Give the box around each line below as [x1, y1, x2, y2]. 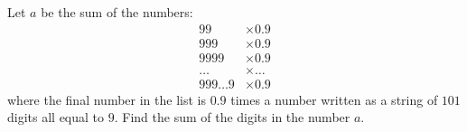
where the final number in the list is [7, 90, 206, 108]
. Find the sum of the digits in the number [114, 108, 350, 127]
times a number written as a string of [230, 90, 438, 108]
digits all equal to [7, 108, 105, 127]
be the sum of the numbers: [41, 3, 193, 21]
